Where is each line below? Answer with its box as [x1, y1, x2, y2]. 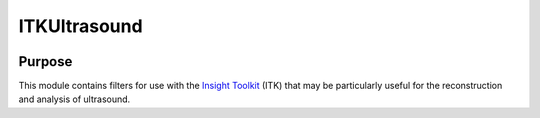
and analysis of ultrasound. [18, 93, 131, 105]
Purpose [18, 53, 73, 70]
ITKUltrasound [18, 15, 144, 37]
